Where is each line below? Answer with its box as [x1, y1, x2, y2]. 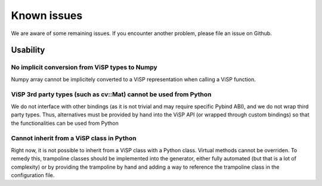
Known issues [11, 9, 83, 22]
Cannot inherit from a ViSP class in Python [11, 134, 137, 143]
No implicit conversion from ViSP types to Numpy [11, 63, 157, 71]
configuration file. [11, 171, 55, 178]
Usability [11, 45, 45, 55]
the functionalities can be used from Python [11, 119, 119, 127]
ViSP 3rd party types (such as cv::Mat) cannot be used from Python [11, 90, 212, 99]
